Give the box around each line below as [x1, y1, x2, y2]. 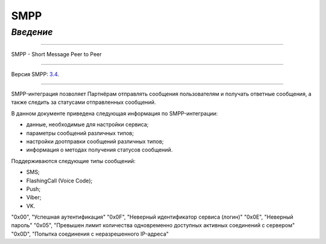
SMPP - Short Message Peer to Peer [11, 51, 102, 58]
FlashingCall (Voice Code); [26, 177, 93, 184]
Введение [11, 27, 53, 37]
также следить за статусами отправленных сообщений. [11, 98, 156, 106]
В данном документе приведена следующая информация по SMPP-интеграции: [11, 109, 218, 117]
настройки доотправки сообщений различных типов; [26, 138, 164, 145]
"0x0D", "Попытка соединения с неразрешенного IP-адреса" [11, 230, 169, 237]
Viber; [26, 194, 42, 201]
